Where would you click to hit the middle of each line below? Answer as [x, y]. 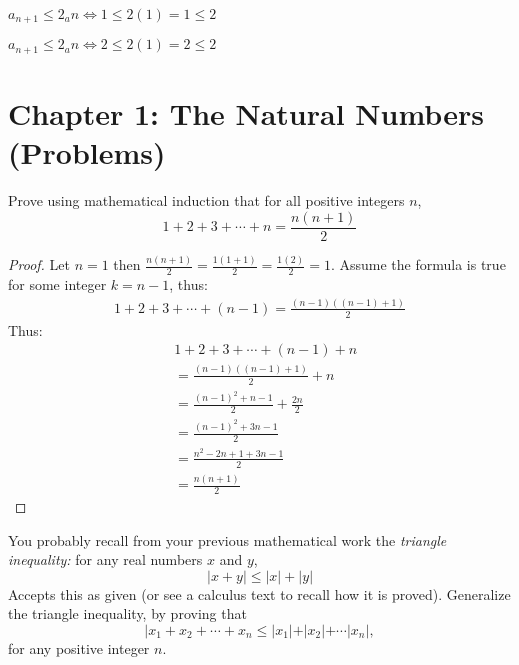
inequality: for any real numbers [105, 559]
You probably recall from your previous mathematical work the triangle [227, 539]
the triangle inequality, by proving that [127, 613]
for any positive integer [79, 647]
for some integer [57, 284]
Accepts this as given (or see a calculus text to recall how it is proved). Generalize [259, 593]
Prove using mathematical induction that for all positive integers [206, 200]
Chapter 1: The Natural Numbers [246, 113]
